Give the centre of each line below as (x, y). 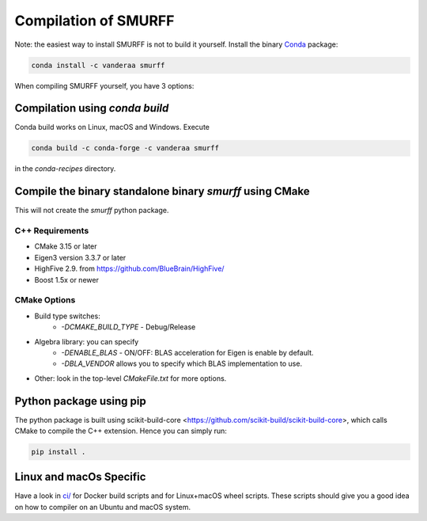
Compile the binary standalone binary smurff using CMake (162, 191)
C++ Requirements (52, 231)
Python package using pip (80, 401)
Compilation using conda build (92, 108)
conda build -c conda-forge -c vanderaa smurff (125, 148)
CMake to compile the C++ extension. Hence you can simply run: (121, 431)
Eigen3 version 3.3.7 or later (80, 257)
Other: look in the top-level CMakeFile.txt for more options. (130, 378)
